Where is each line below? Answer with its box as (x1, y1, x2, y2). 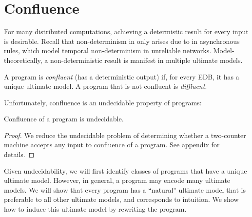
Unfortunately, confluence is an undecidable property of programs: (4, 97, 202, 107)
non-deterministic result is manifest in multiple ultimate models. (50, 55, 243, 65)
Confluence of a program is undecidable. (4, 114, 124, 124)
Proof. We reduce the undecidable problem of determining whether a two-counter (4, 130, 246, 140)
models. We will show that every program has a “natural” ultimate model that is (4, 184, 246, 195)
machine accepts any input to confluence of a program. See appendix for (4, 139, 220, 150)
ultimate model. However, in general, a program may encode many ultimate (4, 175, 231, 185)
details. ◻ (4, 149, 35, 159)
